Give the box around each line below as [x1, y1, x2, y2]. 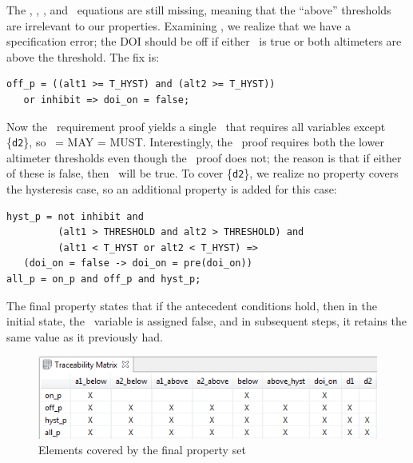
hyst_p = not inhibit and [6, 210, 144, 222]
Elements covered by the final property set [38, 441, 246, 458]
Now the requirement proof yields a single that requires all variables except [6, 118, 386, 134]
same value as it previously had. [6, 328, 163, 345]
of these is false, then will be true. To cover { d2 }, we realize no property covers [6, 165, 399, 182]
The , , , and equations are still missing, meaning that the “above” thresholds [6, 2, 391, 18]
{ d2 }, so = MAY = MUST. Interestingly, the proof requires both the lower [6, 134, 384, 150]
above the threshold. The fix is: [6, 48, 160, 65]
